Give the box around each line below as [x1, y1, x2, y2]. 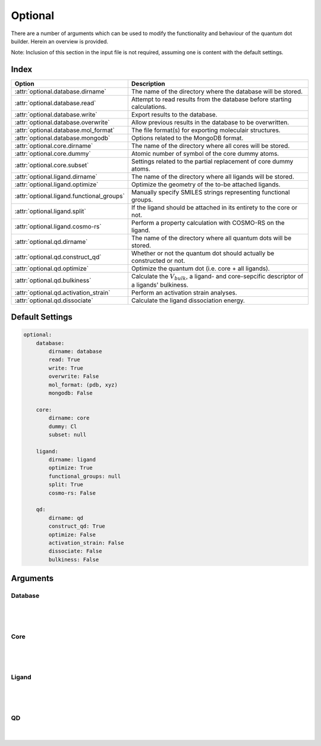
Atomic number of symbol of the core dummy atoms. [131, 149, 279, 158]
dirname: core [48, 415, 90, 422]
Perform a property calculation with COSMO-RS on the [131, 219, 285, 227]
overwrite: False [48, 373, 99, 380]
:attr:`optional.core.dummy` [14, 149, 92, 158]
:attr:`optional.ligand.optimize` [14, 180, 99, 189]
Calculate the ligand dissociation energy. [131, 296, 245, 305]
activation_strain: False [48, 540, 124, 546]
